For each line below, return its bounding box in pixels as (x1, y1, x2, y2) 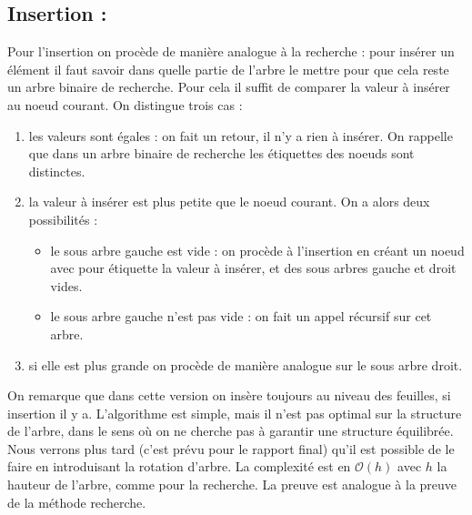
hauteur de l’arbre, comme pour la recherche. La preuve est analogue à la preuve (7, 475, 457, 494)
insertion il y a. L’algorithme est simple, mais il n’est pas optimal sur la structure (7, 403, 462, 422)
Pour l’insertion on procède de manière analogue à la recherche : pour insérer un (7, 42, 455, 61)
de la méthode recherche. (7, 492, 146, 511)
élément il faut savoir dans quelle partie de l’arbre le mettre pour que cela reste (7, 59, 449, 78)
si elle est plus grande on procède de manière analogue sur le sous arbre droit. (28, 355, 463, 374)
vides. (50, 276, 83, 295)
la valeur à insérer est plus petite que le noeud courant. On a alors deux (28, 192, 430, 211)
